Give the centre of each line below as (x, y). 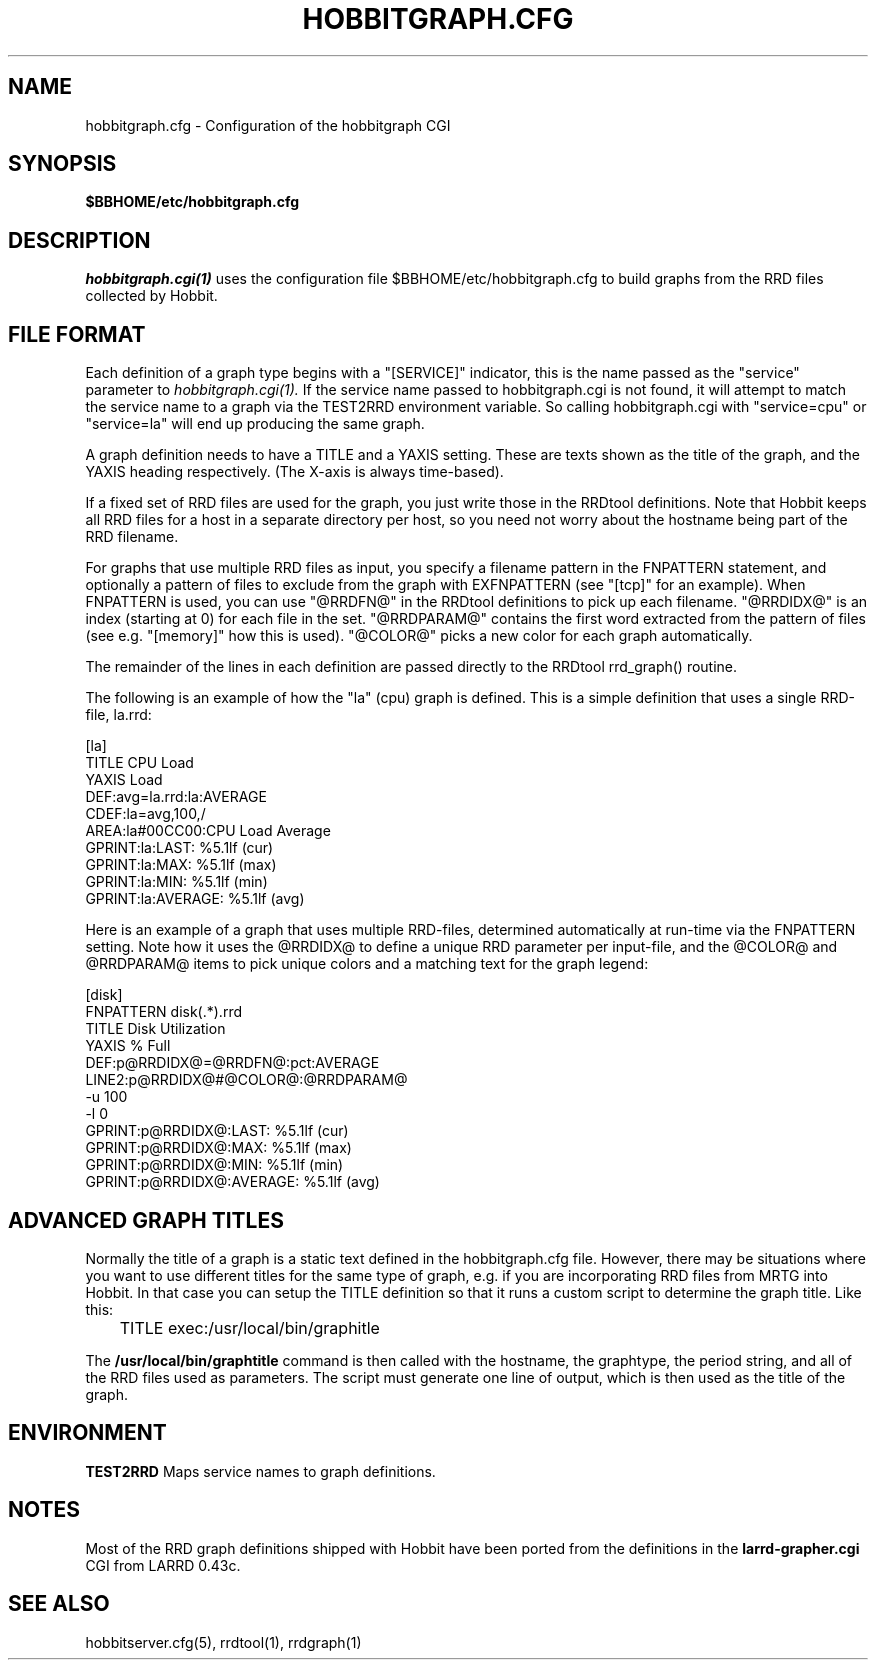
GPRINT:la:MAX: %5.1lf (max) (181, 865)
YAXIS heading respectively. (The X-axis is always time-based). (294, 472)
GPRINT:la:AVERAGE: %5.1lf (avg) (195, 899)
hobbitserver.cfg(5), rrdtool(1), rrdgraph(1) (223, 1642)
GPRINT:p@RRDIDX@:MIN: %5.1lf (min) (214, 1165)
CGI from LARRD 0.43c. (163, 1565)
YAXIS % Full (128, 1046)
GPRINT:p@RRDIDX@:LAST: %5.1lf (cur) (217, 1131)
